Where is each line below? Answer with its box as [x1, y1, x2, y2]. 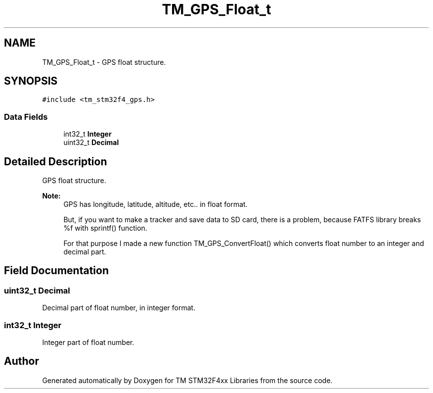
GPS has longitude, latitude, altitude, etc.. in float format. [63, 200, 248, 209]
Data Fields [4, 111, 48, 122]
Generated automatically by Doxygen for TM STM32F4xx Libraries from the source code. [42, 376, 333, 385]
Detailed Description [4, 155, 107, 168]
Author [4, 355, 39, 368]
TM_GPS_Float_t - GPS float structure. [42, 57, 166, 66]
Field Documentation [4, 264, 109, 277]
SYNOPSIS [4, 75, 58, 88]
